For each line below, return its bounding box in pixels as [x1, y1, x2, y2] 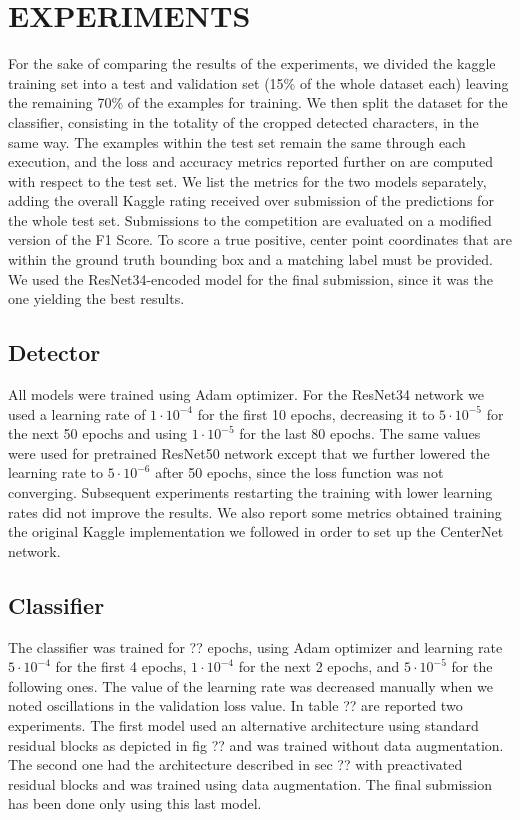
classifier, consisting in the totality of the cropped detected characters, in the [8, 111, 479, 132]
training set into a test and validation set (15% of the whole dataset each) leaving [8, 72, 509, 93]
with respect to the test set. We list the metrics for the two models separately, [8, 170, 487, 191]
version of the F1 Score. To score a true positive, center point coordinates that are [8, 229, 512, 250]
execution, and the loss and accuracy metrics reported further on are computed [8, 151, 494, 172]
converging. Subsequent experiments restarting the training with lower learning [8, 482, 493, 503]
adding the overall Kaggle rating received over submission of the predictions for [8, 190, 494, 211]
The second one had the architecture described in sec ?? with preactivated [8, 754, 463, 775]
